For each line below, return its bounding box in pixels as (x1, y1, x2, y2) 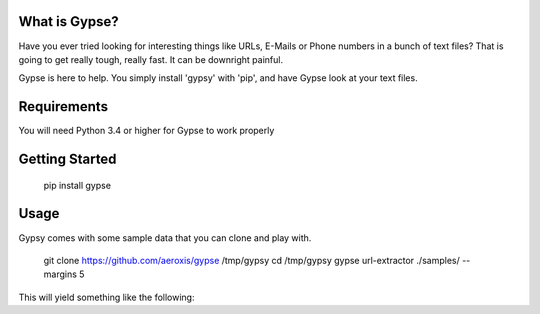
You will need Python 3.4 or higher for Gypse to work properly (18, 125, 275, 137)
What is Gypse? (18, 13, 119, 30)
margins (43, 268, 77, 280)
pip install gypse (43, 179, 112, 191)
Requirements (18, 98, 109, 115)
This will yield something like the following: (18, 291, 195, 303)
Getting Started (18, 151, 117, 168)
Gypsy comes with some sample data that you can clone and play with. (18, 231, 312, 244)
